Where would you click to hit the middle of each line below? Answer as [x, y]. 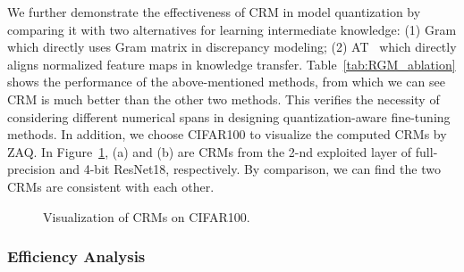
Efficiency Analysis [76, 256]
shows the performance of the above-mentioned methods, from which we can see [226, 82]
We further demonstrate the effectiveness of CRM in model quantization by [214, 12]
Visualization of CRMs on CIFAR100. [147, 216]
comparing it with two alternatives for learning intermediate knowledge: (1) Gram [232, 29]
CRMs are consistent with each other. [111, 186]
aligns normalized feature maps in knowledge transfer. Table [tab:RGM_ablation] [232, 64]
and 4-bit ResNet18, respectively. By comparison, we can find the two [250, 169]
